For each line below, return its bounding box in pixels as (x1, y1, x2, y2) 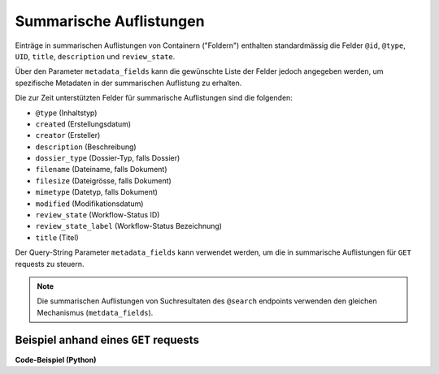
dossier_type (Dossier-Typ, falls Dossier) (35, 153, 180, 163)
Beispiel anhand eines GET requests (15, 333, 199, 346)
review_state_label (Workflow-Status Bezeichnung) (35, 221, 223, 231)
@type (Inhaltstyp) (35, 108, 98, 118)
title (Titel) (35, 232, 79, 243)
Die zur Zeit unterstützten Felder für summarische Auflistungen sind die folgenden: (15, 93, 293, 103)
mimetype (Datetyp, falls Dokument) (35, 187, 159, 197)
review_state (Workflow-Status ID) (35, 210, 160, 220)
